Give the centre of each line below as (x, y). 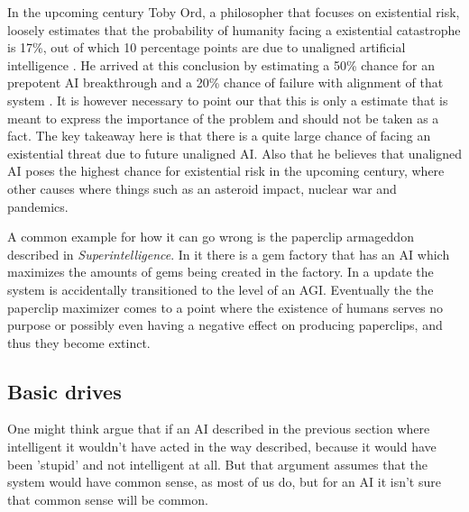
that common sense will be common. (108, 499)
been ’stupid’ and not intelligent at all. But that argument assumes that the (218, 464)
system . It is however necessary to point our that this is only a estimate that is (228, 100)
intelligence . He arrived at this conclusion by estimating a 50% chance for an (221, 64)
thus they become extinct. (79, 342)
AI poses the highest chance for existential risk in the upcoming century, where (226, 171)
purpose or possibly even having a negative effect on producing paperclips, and (225, 325)
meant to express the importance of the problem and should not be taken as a (223, 118)
